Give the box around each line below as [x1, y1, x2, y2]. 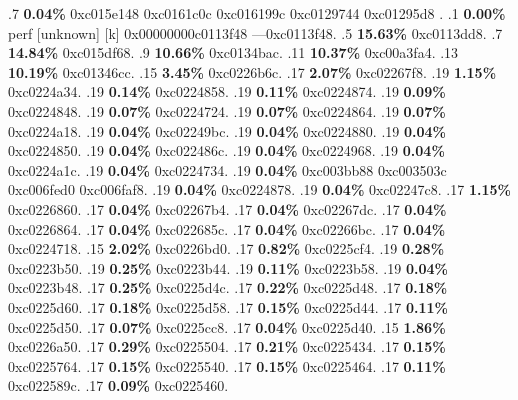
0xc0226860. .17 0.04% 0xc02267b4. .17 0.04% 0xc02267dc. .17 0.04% [8, 198, 447, 219]
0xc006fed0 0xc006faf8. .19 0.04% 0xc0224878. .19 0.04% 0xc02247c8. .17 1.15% [8, 179, 511, 200]
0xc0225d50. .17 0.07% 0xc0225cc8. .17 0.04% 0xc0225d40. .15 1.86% [8, 316, 446, 337]
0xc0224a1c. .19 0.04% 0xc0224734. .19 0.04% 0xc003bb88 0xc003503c [8, 159, 447, 180]
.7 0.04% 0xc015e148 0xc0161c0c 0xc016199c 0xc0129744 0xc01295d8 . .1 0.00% [8, 3, 506, 23]
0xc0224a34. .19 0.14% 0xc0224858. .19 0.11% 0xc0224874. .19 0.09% [8, 81, 446, 102]
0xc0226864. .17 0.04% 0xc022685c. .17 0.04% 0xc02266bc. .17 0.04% [8, 218, 446, 239]
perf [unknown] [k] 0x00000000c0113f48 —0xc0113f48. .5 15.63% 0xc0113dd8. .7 [8, 22, 503, 43]
